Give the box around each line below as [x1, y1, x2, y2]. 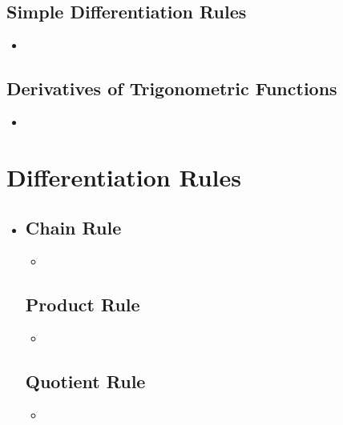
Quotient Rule [25, 368, 146, 393]
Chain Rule [25, 215, 122, 240]
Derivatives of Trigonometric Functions [6, 76, 337, 101]
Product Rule [25, 292, 140, 317]
